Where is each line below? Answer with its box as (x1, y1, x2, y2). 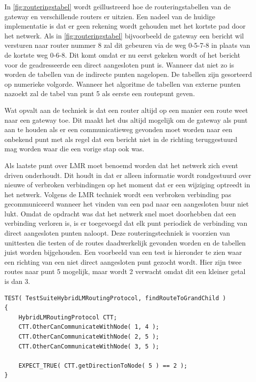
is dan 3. (4, 276, 30, 286)
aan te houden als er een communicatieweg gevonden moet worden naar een (4, 124, 232, 135)
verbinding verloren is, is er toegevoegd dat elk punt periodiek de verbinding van (4, 218, 248, 228)
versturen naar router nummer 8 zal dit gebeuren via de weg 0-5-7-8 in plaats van (4, 40, 251, 50)
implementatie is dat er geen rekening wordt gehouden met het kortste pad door (4, 21, 246, 31)
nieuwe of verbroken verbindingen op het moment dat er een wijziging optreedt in (4, 179, 250, 190)
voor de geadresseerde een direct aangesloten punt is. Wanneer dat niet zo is (4, 59, 234, 69)
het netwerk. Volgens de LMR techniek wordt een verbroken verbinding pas (4, 189, 231, 199)
